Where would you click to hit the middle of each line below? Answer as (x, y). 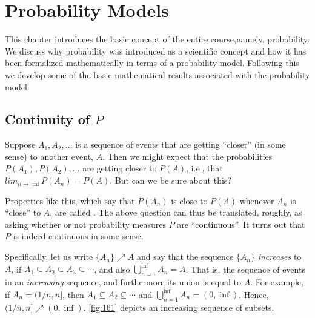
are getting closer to (120, 168)
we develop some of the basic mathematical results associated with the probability (157, 74)
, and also (112, 269)
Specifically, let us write (49, 257)
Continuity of (48, 119)
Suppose (20, 144)
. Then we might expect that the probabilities (187, 156)
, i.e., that (204, 168)
